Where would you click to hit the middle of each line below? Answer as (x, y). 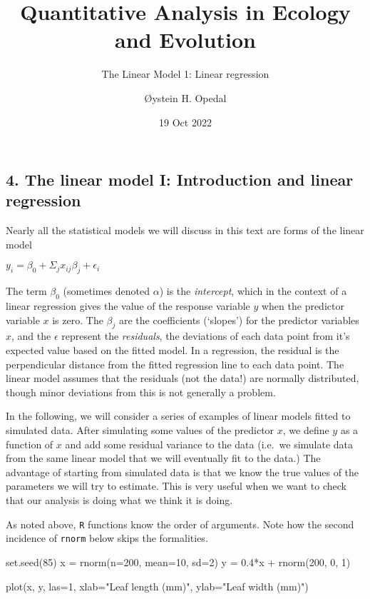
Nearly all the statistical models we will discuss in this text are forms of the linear (185, 230)
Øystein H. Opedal (185, 97)
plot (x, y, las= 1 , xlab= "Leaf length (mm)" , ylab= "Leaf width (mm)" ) (157, 586)
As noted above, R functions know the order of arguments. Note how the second (180, 524)
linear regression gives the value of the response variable (128, 306)
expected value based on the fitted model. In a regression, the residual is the (173, 350)
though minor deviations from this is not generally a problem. (141, 392)
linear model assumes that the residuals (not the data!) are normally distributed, (183, 378)
